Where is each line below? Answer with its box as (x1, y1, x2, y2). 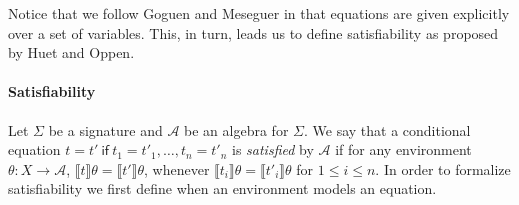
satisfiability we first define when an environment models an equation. (8, 178, 437, 199)
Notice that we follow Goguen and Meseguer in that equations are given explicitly (8, 3, 510, 23)
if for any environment (335, 139, 472, 160)
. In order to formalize (375, 158, 511, 179)
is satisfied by (232, 139, 314, 160)
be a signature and (48, 119, 163, 140)
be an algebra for (184, 119, 289, 140)
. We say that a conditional (303, 119, 471, 140)
